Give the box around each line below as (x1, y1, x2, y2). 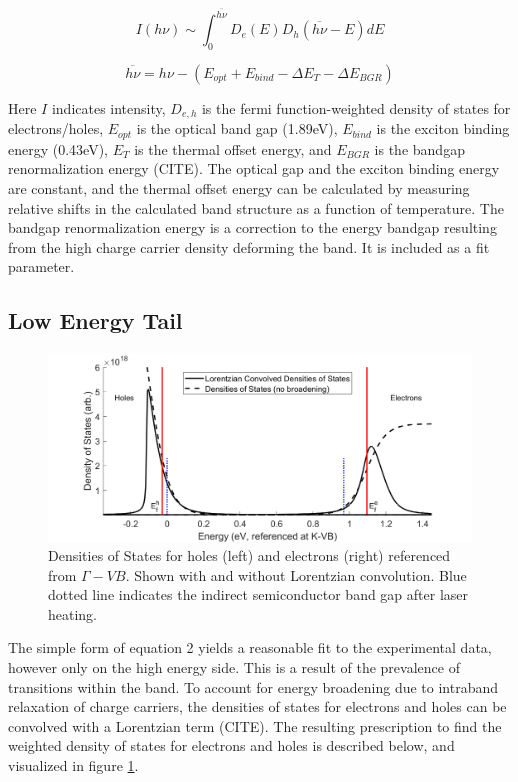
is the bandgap (374, 138, 465, 159)
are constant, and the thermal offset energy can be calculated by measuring (8, 177, 470, 198)
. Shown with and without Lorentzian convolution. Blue (125, 564, 467, 585)
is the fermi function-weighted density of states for (201, 97, 511, 118)
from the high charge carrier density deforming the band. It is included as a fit (8, 236, 490, 257)
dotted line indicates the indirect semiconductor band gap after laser (48, 584, 469, 605)
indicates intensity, (51, 97, 166, 118)
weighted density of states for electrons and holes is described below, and (8, 735, 455, 756)
